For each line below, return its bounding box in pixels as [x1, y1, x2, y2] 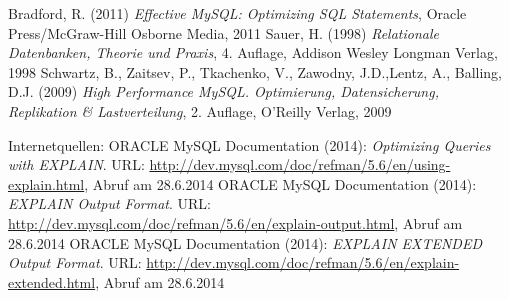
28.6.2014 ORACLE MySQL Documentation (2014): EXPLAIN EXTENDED [8, 232, 482, 253]
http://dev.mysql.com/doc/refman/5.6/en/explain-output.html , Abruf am [8, 212, 463, 233]
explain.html [8, 173, 85, 194]
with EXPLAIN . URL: [8, 154, 145, 175]
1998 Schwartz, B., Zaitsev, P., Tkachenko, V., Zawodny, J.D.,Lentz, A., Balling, [8, 61, 503, 82]
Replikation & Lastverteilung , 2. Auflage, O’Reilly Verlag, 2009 [8, 100, 392, 121]
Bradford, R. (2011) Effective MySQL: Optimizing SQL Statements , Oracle [8, 3, 467, 23]
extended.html [8, 271, 96, 292]
